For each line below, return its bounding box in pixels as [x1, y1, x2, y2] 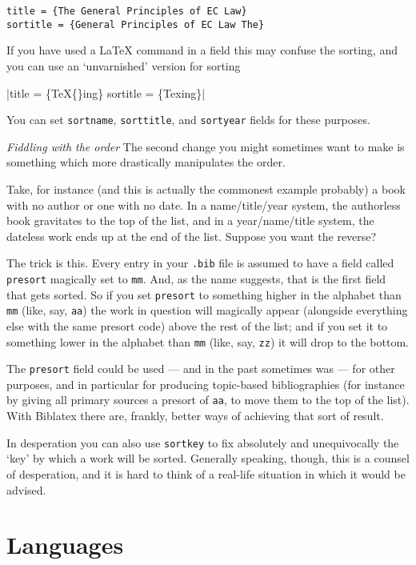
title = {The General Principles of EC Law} [6, 6, 247, 17]
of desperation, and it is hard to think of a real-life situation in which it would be [6, 465, 406, 482]
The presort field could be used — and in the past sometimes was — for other [6, 360, 395, 377]
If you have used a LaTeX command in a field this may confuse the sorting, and [6, 42, 398, 58]
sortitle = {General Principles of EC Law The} [6, 18, 265, 30]
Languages [6, 528, 124, 561]
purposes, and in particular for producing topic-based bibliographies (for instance [6, 375, 405, 392]
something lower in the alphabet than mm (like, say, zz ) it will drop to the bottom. [6, 333, 409, 350]
